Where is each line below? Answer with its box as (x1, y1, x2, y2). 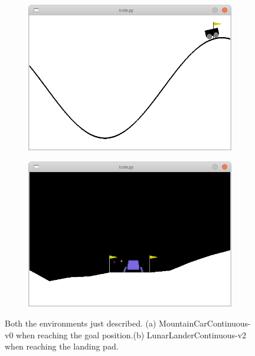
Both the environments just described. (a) (5, 317, 156, 329)
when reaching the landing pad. (5, 340, 119, 352)
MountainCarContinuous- (159, 317, 251, 329)
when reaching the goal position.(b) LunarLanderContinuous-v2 (16, 328, 247, 341)
